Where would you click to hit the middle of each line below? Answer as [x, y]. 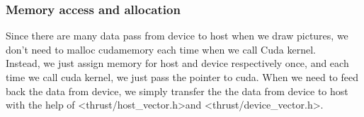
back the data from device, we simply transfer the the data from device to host [177, 91]
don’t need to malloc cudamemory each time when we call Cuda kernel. [161, 49]
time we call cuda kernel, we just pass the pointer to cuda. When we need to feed [182, 77]
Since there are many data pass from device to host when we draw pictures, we [177, 36]
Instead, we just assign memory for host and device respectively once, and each [177, 63]
